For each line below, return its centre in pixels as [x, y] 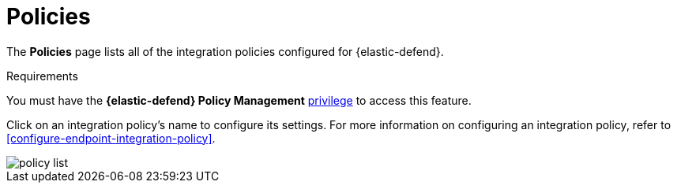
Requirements [42, 76]
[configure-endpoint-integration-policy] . [111, 138]
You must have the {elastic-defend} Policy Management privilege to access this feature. [239, 100]
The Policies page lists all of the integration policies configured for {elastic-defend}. [225, 51]
